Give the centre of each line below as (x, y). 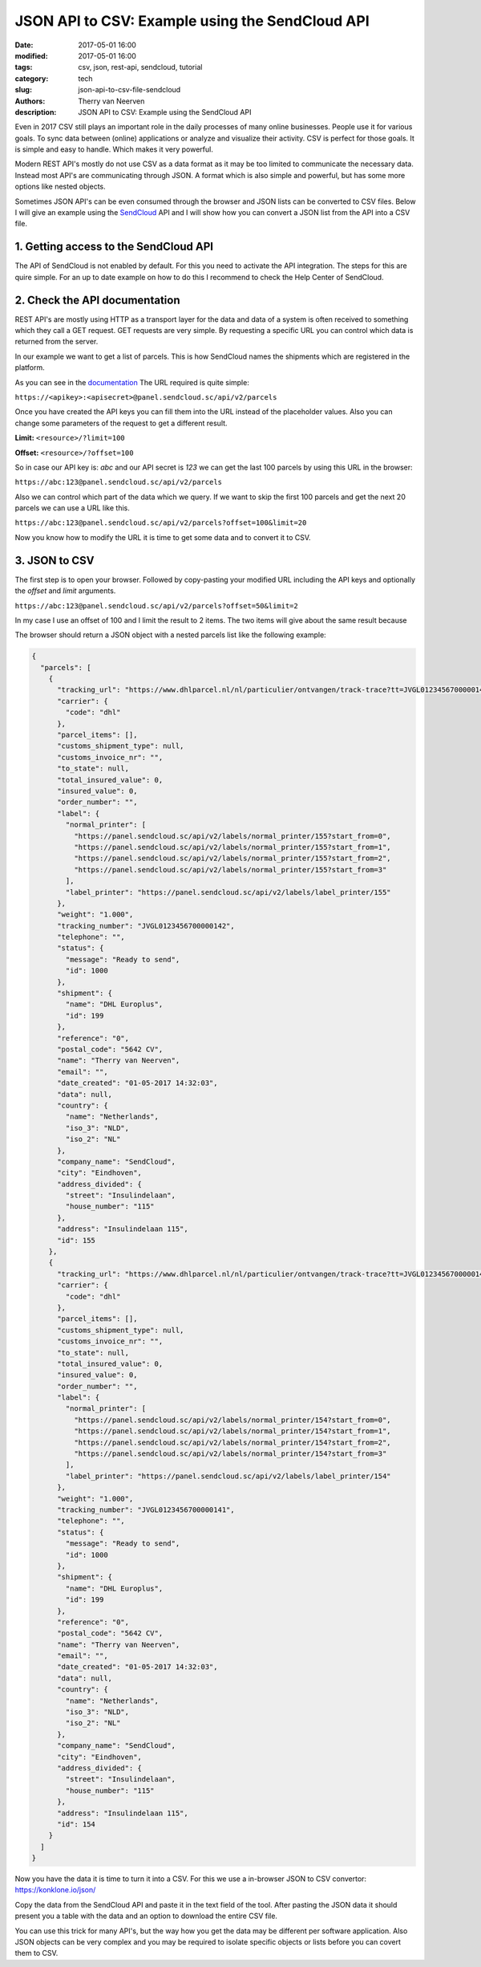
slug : (23, 90)
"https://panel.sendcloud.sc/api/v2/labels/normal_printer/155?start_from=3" (230, 870)
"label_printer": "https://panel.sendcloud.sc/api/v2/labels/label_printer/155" (228, 892)
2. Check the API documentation (97, 300)
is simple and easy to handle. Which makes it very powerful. (114, 149)
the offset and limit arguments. (65, 591)
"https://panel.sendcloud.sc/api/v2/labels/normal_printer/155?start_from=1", (232, 847)
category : (32, 78)
